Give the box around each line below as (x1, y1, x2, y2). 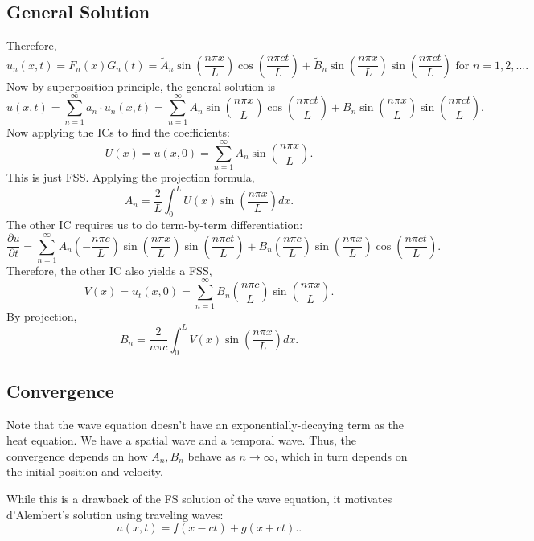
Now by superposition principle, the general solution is (6, 77, 276, 94)
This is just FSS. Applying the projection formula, (6, 169, 255, 186)
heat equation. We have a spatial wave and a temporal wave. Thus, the (6, 432, 356, 449)
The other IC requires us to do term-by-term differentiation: (6, 216, 303, 233)
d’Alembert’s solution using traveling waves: (6, 506, 224, 523)
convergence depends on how (6, 447, 148, 464)
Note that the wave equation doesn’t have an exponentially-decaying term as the (6, 416, 405, 432)
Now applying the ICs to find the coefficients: (6, 123, 230, 140)
